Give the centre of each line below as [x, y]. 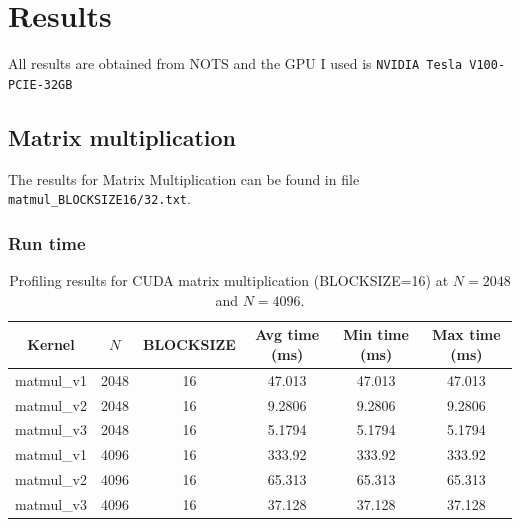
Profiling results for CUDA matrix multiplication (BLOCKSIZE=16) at [229, 280]
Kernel [51, 344]
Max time [466, 334]
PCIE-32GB [40, 84]
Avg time [287, 334]
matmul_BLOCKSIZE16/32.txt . [99, 198]
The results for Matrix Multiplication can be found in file [184, 178]
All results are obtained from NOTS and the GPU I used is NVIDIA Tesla [235, 63]
